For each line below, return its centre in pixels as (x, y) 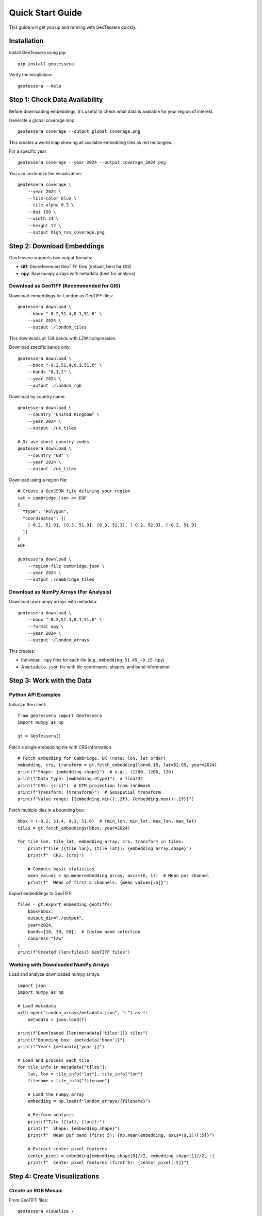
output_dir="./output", (56, 918)
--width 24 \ (43, 219)
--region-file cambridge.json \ (66, 566)
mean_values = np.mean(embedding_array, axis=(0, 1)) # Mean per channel (118, 876)
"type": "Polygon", (46, 511)
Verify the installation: (31, 75)
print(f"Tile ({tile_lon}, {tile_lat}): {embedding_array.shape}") (109, 848)
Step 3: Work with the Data (50, 681)
